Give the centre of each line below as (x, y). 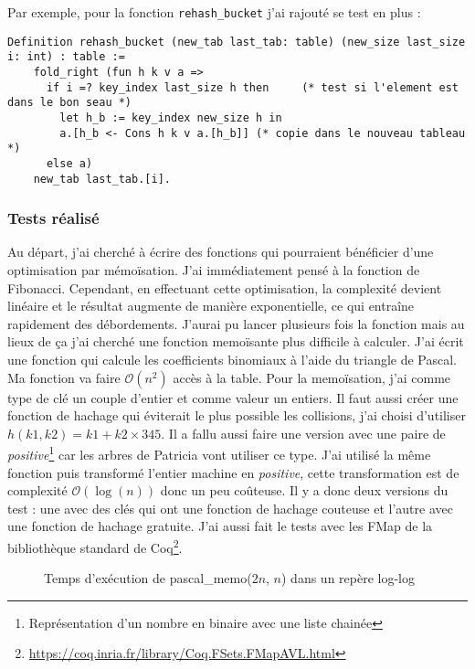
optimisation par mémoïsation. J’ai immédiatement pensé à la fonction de (214, 270)
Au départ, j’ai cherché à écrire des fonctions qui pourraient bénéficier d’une (221, 252)
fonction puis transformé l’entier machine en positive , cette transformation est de (233, 472)
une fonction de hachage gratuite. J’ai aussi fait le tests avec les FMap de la (220, 526)
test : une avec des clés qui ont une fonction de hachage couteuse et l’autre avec (230, 508)
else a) (69, 163)
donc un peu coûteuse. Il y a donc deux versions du (304, 490)
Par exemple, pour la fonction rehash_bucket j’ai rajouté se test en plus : (214, 12)
